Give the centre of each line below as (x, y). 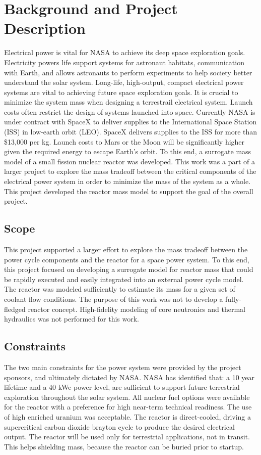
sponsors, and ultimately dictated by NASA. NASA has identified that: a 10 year (129, 377)
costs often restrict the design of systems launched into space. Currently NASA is (130, 111)
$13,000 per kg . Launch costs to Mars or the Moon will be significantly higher (124, 141)
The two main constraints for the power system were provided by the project (123, 367)
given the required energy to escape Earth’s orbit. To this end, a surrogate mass (128, 151)
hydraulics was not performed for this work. (72, 319)
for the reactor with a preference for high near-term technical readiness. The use (128, 407)
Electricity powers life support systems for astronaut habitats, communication (124, 62)
